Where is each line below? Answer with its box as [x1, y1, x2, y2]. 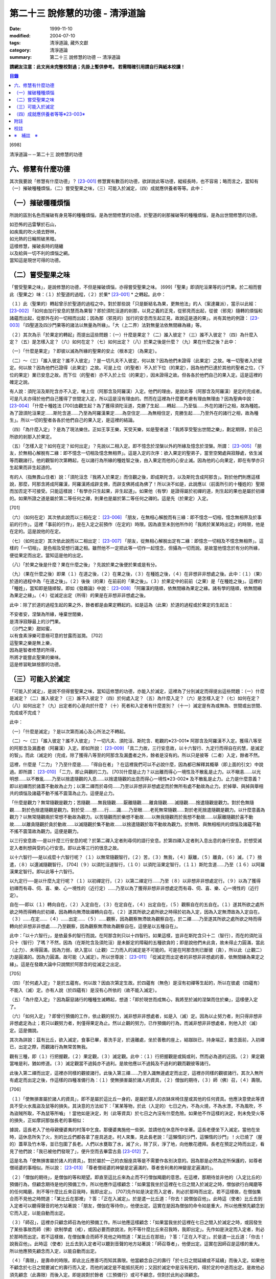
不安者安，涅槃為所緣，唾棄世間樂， [9, 611, 86, 618]
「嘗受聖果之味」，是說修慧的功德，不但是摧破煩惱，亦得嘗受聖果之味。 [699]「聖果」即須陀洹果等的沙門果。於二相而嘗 [9, 284, 262, 290]
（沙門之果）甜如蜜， [9, 626, 55, 632]
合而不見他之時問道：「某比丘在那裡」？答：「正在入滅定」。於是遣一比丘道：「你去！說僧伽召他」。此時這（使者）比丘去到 [9, 1195, 263, 1202]
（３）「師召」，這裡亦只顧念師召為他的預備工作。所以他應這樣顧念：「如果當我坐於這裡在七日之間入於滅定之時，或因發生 [9, 1219, 263, 1225]
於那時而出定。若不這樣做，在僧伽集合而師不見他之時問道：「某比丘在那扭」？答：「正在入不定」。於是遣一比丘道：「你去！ [9, 1233, 265, 1240]
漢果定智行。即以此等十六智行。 [9, 868, 77, 874]
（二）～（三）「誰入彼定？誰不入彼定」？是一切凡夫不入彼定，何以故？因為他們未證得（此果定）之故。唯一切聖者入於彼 [9, 357, 263, 363]
